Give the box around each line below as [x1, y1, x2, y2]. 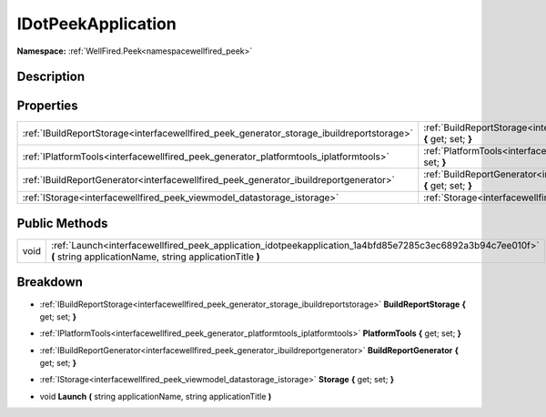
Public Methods [16, 215, 108, 231]
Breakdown [16, 274, 84, 290]
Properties [16, 98, 78, 114]
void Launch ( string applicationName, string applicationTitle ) [39, 391, 272, 402]
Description [16, 69, 86, 85]
